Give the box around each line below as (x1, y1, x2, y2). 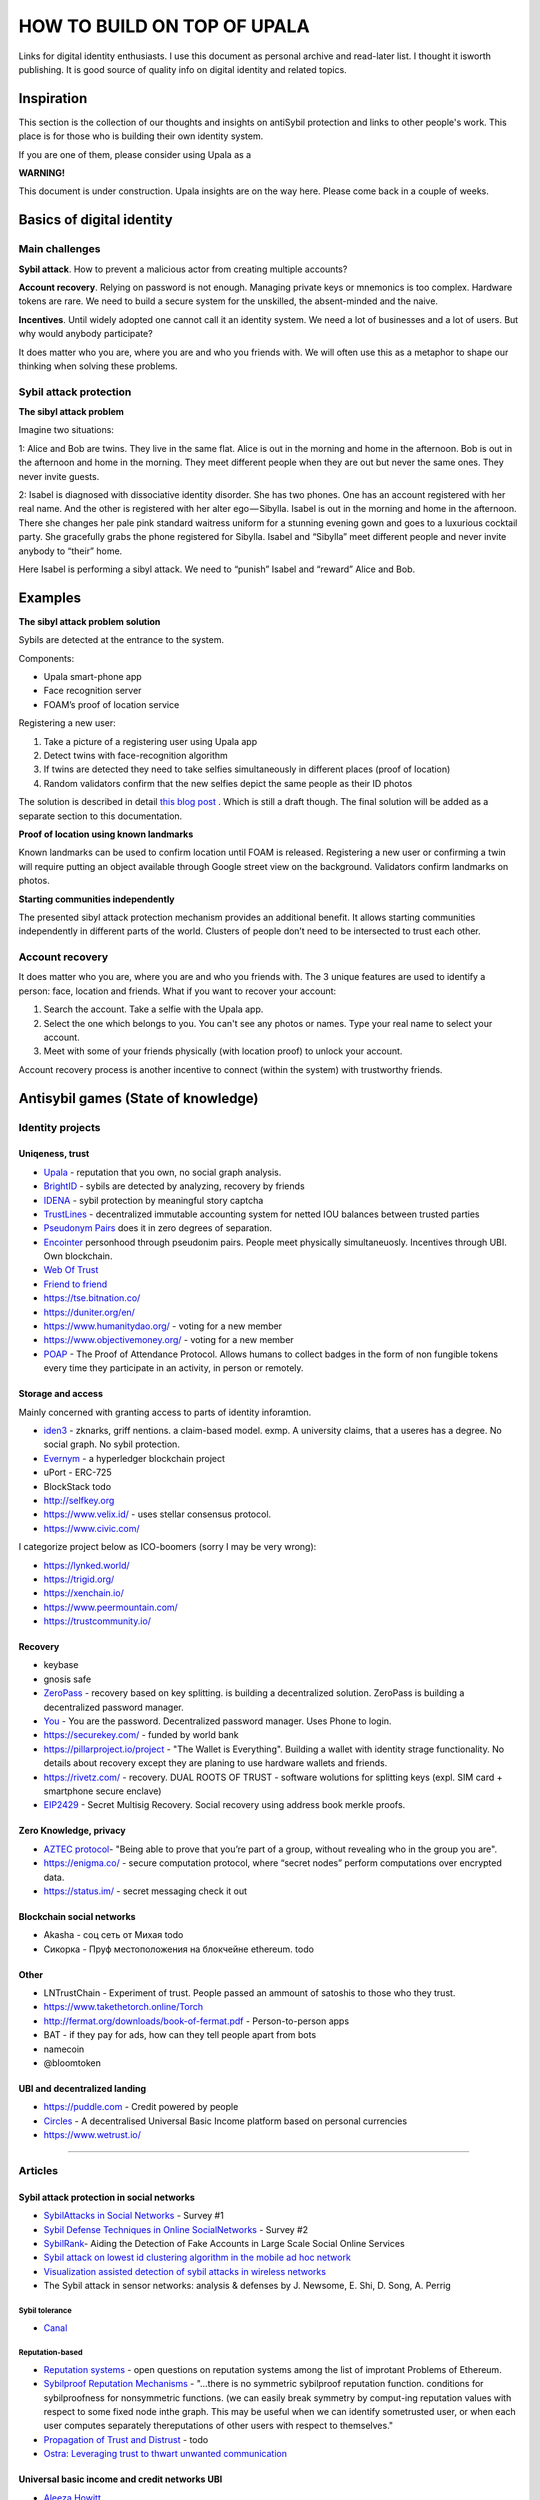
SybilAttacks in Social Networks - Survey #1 (43, 2210, 224, 2222)
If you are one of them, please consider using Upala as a (18, 148, 252, 160)
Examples (18, 589, 82, 606)
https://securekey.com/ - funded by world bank (43, 1729, 239, 1741)
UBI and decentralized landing (18, 2083, 147, 2095)
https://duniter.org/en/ (43, 1306, 135, 1318)
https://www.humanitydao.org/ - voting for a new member (43, 1320, 283, 1332)
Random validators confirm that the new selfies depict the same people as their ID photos (43, 777, 413, 789)
